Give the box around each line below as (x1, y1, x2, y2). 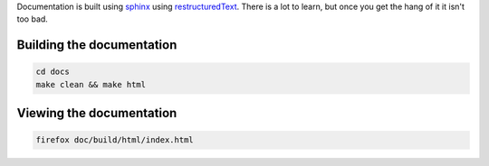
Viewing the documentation (16, 106, 177, 121)
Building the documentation (16, 37, 177, 53)
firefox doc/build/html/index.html (35, 135, 194, 145)
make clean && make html (35, 79, 147, 89)
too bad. (16, 14, 49, 24)
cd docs (35, 67, 70, 77)
